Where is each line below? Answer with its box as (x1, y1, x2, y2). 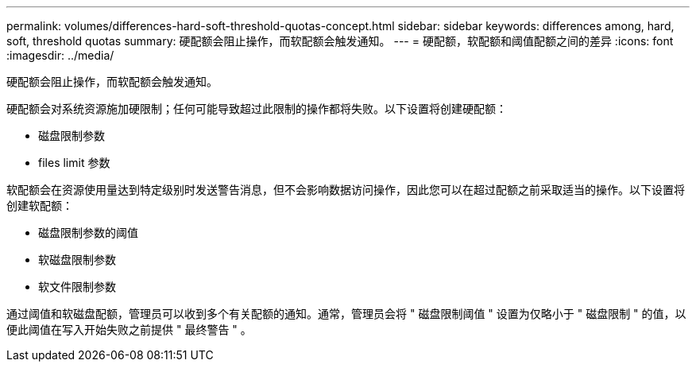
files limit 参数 (38, 156, 110, 169)
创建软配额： (6, 199, 73, 212)
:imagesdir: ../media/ (6, 48, 114, 62)
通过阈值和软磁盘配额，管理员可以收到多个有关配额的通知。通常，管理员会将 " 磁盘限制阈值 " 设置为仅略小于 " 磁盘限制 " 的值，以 (6, 307, 686, 320)
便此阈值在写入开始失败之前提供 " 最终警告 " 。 (6, 323, 252, 336)
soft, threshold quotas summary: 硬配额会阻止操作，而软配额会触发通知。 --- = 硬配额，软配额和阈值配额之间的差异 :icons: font (6, 34, 674, 48)
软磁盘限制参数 (38, 253, 116, 266)
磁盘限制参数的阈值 (38, 226, 138, 239)
